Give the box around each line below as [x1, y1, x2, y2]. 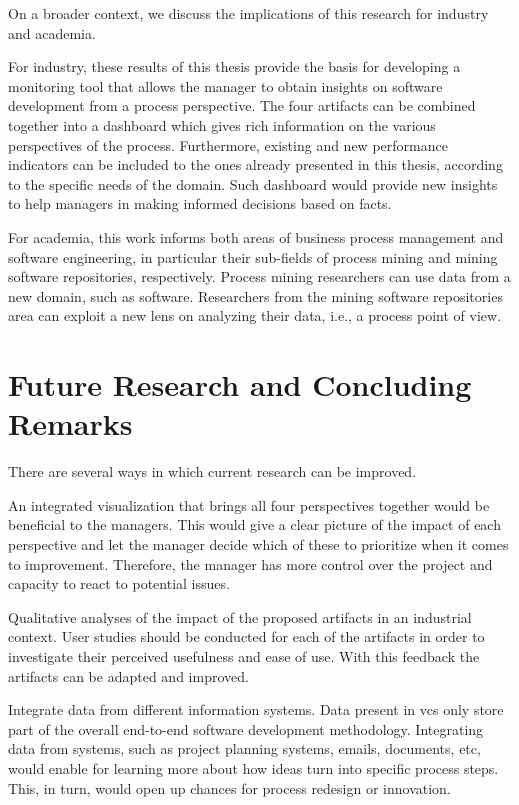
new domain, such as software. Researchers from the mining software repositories [8, 285, 503, 306]
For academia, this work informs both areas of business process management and [8, 226, 504, 247]
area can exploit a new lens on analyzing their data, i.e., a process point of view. [8, 305, 502, 326]
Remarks [8, 403, 133, 444]
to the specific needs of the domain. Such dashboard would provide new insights [8, 173, 498, 194]
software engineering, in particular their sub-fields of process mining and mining [8, 246, 498, 267]
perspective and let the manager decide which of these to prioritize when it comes [8, 534, 509, 554]
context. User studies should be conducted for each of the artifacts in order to [8, 626, 485, 647]
